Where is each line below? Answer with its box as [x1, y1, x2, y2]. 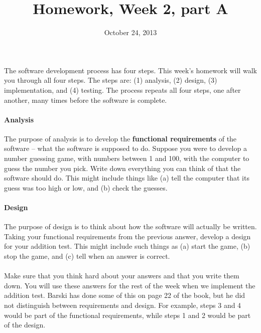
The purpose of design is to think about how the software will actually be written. [4, 221, 257, 232]
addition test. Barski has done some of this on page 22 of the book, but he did [4, 290, 245, 300]
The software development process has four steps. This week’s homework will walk [4, 65, 257, 75]
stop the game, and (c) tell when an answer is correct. [4, 251, 170, 261]
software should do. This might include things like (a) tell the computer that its [4, 173, 249, 183]
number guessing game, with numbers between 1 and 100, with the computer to [4, 153, 249, 163]
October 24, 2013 [104, 27, 157, 38]
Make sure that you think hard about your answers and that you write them [4, 270, 239, 281]
